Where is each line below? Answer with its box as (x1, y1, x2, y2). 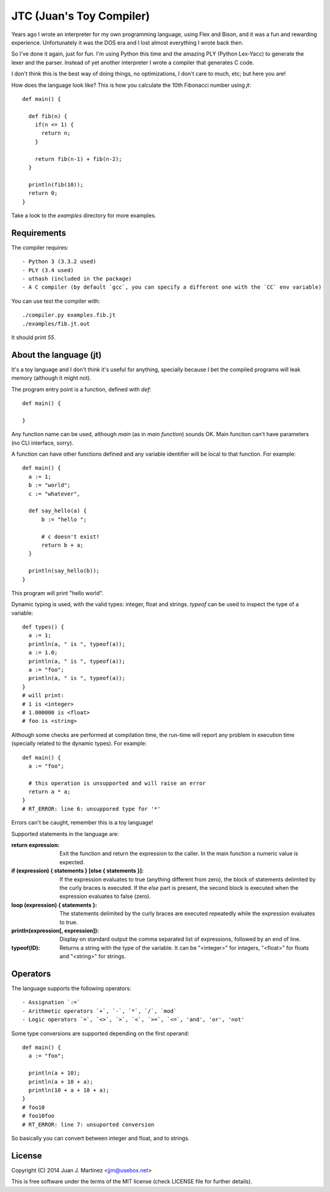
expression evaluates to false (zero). (59, 893, 151, 900)
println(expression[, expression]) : (11, 927, 100, 934)
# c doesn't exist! (41, 533, 100, 540)
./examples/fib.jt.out (22, 320, 90, 327)
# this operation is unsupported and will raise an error (28, 780, 206, 787)
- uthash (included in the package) (22, 275, 132, 283)
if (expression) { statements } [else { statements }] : (11, 867, 144, 875)
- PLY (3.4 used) (22, 267, 74, 273)
